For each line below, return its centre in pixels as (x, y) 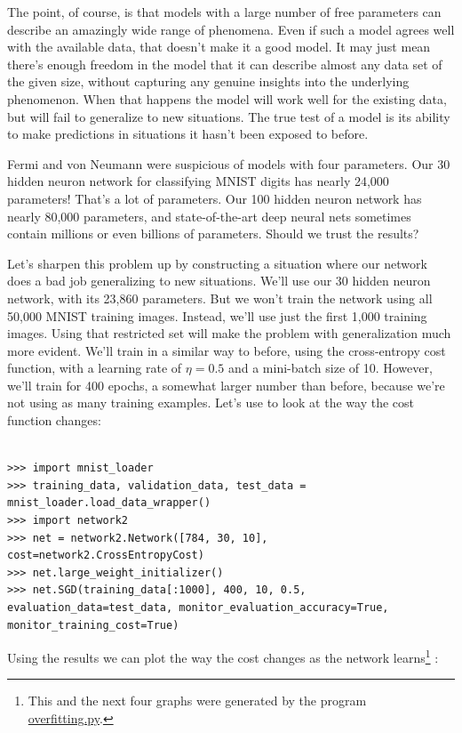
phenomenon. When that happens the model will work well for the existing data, (227, 98)
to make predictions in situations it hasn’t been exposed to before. (188, 134)
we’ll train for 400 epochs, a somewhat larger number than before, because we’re (226, 385)
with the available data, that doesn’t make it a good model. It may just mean (219, 47)
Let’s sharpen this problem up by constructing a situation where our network (217, 263)
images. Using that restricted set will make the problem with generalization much (229, 333)
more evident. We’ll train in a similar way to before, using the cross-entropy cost (227, 350)
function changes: (54, 420)
